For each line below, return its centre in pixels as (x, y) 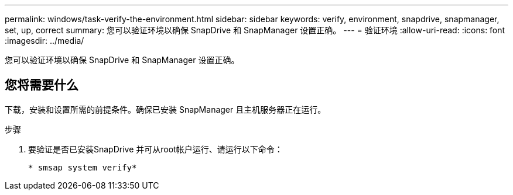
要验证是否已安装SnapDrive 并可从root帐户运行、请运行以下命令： (155, 149)
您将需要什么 (42, 85)
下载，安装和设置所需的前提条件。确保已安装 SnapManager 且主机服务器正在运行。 (165, 109)
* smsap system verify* (83, 167)
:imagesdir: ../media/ (45, 41)
